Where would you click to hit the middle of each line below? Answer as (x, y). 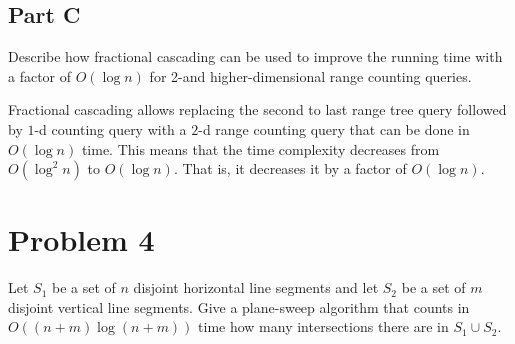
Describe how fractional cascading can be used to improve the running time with (255, 56)
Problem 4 (81, 239)
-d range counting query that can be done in (334, 128)
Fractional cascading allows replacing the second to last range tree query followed (257, 109)
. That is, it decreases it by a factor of (290, 168)
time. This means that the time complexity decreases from (260, 148)
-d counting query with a (110, 128)
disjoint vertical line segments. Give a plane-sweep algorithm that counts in (239, 306)
